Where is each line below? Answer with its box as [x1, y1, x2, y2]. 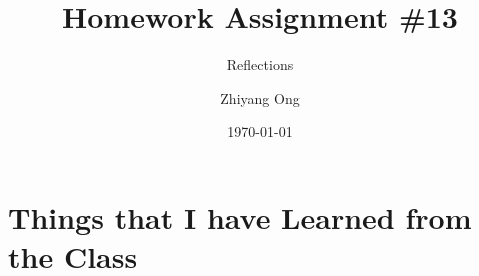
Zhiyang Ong [220, 87, 300, 108]
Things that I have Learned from [8, 196, 472, 237]
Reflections [226, 54, 294, 75]
